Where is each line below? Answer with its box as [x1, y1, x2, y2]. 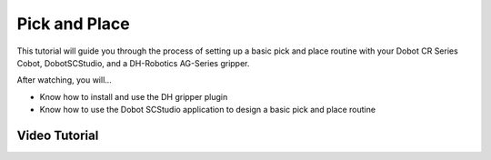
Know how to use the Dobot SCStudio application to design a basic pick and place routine [39, 105, 376, 115]
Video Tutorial [16, 127, 99, 143]
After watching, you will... [16, 75, 113, 85]
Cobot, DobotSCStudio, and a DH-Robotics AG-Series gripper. [16, 57, 250, 68]
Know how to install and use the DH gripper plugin [39, 91, 228, 102]
